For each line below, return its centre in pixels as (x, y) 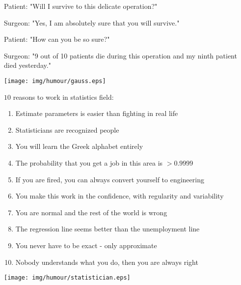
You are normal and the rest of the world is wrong (91, 212)
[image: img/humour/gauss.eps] (55, 81)
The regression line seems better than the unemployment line (107, 229)
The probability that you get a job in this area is (89, 163)
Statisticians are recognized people (67, 129)
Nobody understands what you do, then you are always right (107, 262)
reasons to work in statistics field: (63, 97)
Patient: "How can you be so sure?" (57, 39)
